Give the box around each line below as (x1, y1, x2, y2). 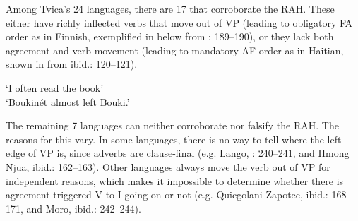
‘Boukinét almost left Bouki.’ (6, 94, 130, 109)
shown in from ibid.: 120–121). (6, 56, 138, 71)
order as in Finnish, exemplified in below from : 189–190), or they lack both (6, 29, 334, 44)
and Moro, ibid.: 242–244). (26, 201, 141, 215)
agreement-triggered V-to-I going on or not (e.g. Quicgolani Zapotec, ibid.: (6, 187, 328, 202)
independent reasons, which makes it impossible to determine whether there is (6, 173, 344, 188)
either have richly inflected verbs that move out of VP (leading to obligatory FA (6, 15, 353, 30)
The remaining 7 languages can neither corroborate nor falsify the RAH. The (6, 118, 339, 133)
